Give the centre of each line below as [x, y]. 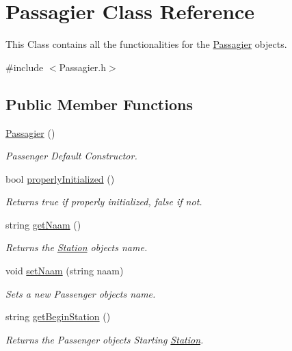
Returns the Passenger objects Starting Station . [105, 339]
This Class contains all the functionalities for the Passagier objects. [146, 44]
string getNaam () [43, 224]
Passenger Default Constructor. [71, 156]
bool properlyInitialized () [60, 178]
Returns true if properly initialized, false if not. [104, 201]
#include [25, 67]
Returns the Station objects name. [77, 247]
